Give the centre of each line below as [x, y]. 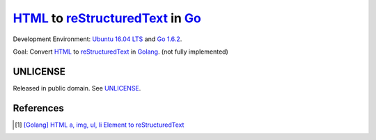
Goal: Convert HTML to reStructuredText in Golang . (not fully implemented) [121, 52]
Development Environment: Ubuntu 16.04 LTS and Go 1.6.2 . [97, 39]
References [38, 108]
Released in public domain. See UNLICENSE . [77, 88]
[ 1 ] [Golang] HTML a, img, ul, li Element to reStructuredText [100, 125]
